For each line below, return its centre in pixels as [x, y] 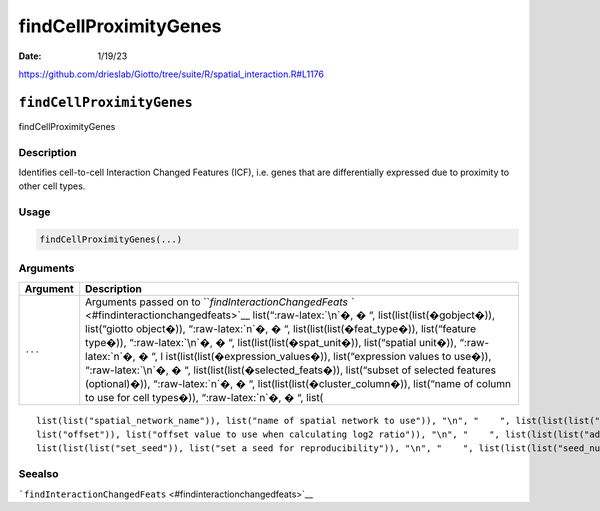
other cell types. [52, 186]
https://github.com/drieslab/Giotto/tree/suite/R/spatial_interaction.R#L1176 [171, 74]
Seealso [38, 474]
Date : [30, 56]
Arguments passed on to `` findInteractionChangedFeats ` [220, 302]
